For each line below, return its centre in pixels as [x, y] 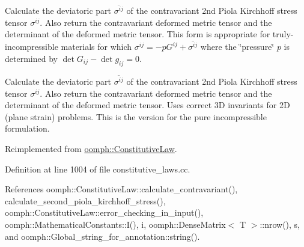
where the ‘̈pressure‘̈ [237, 47]
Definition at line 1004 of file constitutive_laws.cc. [98, 169]
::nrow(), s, [280, 224]
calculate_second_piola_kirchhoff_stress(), [85, 200]
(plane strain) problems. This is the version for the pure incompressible [136, 116]
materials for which [96, 47]
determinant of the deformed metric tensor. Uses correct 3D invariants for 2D [147, 105]
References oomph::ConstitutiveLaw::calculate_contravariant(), [121, 189]
